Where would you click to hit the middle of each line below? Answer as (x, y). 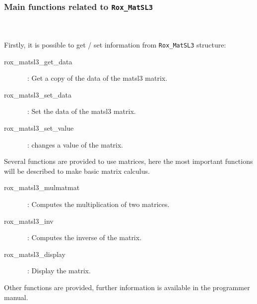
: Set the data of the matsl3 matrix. (81, 111)
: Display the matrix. (59, 271)
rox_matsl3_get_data (38, 61)
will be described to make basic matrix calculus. (77, 171)
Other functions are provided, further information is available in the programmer (127, 287)
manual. (16, 297)
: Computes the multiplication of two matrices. (98, 204)
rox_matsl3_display (35, 254)
